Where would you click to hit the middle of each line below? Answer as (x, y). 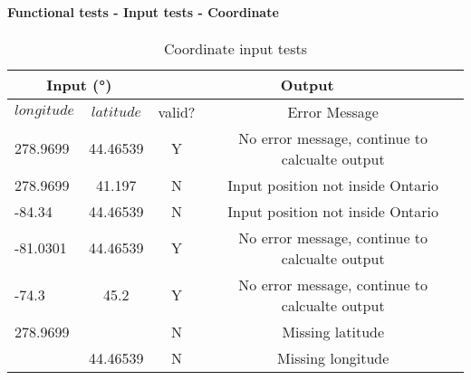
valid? (177, 111)
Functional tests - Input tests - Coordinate (143, 11)
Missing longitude (333, 357)
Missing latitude (333, 331)
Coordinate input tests (235, 48)
